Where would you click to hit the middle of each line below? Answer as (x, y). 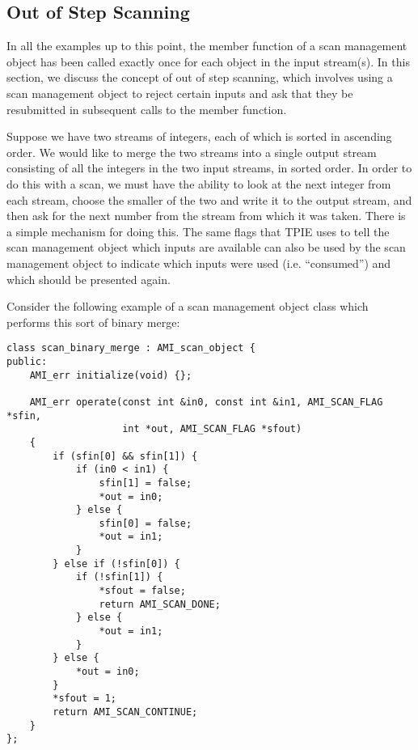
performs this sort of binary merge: (93, 322)
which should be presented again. (89, 279)
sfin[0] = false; (146, 523)
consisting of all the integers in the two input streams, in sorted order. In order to (209, 168)
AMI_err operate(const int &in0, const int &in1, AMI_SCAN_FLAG (206, 402)
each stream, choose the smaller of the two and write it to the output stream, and (209, 199)
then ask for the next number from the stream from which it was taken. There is (206, 216)
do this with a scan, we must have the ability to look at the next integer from (199, 183)
